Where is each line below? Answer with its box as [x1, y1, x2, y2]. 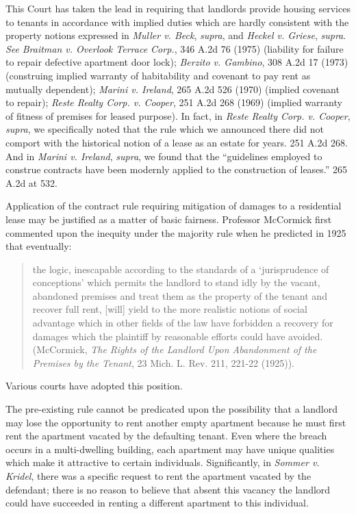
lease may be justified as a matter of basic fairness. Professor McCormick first [5, 211, 332, 226]
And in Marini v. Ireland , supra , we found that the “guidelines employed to [5, 149, 322, 163]
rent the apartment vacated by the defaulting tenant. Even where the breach [5, 428, 327, 443]
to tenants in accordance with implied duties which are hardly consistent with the [5, 14, 349, 29]
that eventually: [5, 239, 72, 253]
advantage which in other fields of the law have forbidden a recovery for [32, 316, 333, 330]
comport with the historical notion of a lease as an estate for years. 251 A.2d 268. [5, 135, 348, 149]
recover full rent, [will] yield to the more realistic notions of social [32, 302, 307, 316]
